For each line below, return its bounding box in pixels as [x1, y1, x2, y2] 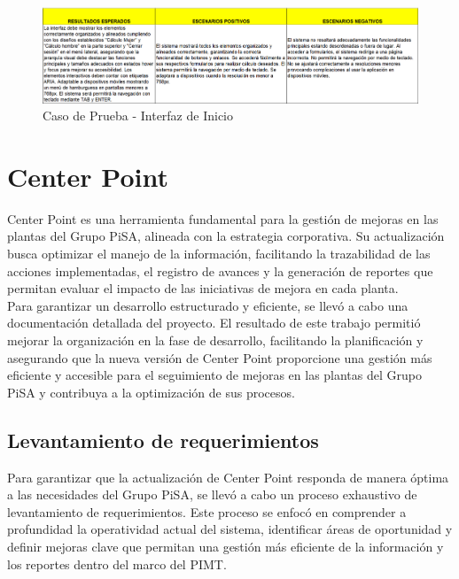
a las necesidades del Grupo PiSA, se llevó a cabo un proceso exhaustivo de [7, 485, 417, 504]
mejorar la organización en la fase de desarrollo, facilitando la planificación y [7, 331, 424, 350]
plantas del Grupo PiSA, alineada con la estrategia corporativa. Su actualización [7, 227, 445, 245]
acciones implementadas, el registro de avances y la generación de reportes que [7, 261, 433, 280]
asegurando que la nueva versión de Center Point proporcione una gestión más [7, 348, 432, 367]
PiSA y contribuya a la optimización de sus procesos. [7, 382, 295, 401]
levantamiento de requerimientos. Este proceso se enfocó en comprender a [7, 502, 407, 521]
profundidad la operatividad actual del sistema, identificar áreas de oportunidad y [7, 520, 453, 538]
